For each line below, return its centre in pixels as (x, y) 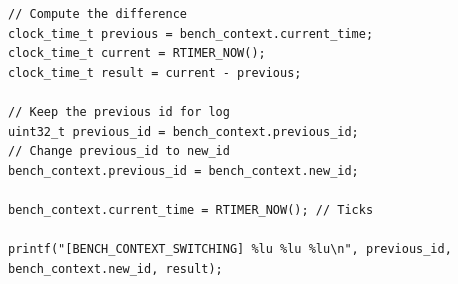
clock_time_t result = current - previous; (155, 72)
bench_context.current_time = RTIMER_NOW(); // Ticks (191, 209)
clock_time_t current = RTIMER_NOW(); (137, 53)
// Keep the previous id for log (119, 111)
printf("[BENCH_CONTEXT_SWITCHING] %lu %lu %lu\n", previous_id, (230, 249)
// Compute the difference (97, 14)
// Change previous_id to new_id (119, 151)
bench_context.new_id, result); (115, 268)
